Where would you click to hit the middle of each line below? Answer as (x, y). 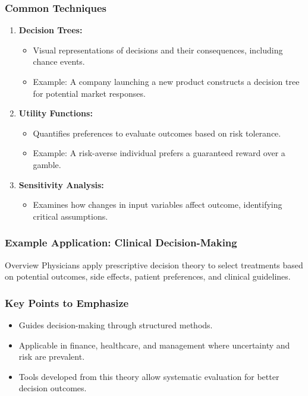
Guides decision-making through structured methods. (116, 324)
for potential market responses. (89, 93)
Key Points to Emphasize (67, 302)
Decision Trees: (51, 30)
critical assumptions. (70, 216)
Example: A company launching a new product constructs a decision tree (166, 81)
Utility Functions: (56, 113)
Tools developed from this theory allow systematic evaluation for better (149, 376)
